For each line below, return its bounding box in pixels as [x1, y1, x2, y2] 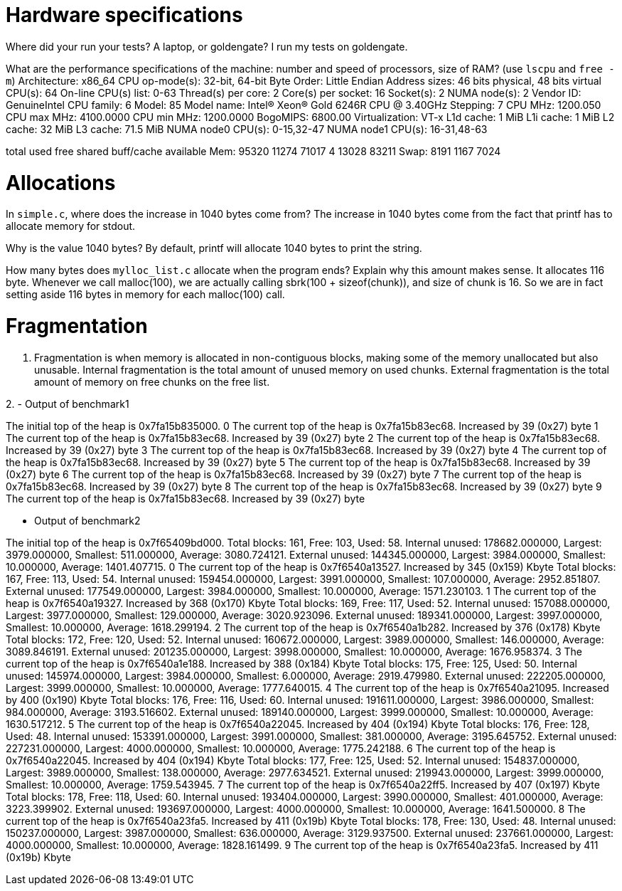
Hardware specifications [6, 3, 243, 27]
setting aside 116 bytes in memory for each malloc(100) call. [6, 288, 285, 301]
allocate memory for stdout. [6, 220, 136, 233]
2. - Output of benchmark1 [6, 397, 129, 410]
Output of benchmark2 [34, 514, 141, 527]
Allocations [6, 170, 116, 195]
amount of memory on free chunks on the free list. [34, 375, 270, 388]
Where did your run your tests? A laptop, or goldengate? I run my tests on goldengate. [6, 40, 408, 53]
